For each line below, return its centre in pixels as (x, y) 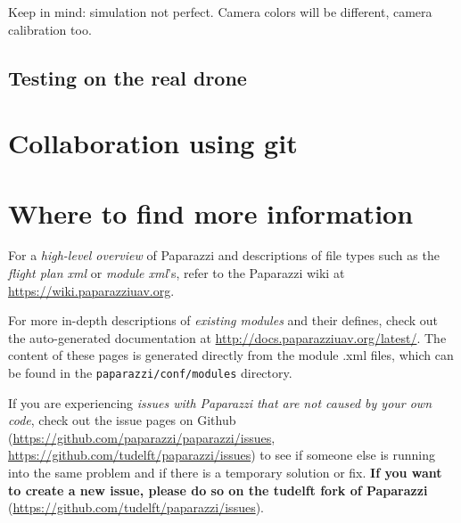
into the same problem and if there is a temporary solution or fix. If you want (225, 473)
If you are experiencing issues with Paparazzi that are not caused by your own (220, 402)
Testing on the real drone (128, 77)
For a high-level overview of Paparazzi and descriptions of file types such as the (224, 255)
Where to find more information (211, 212)
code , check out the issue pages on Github (122, 420)
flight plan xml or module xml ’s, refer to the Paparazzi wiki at (177, 273)
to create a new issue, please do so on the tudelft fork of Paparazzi (218, 490)
